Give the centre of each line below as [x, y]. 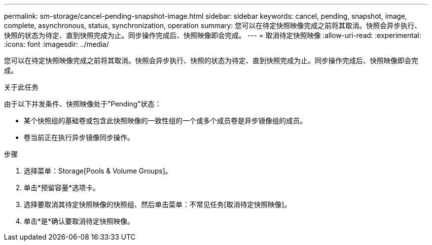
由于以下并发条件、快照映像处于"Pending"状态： [83, 104]
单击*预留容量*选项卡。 [62, 188]
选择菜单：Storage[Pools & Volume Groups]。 [98, 171]
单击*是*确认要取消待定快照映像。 [79, 221]
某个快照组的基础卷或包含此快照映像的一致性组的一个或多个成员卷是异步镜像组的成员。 [165, 121]
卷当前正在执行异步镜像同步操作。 [79, 137]
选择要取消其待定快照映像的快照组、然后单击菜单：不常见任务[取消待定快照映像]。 [158, 204]
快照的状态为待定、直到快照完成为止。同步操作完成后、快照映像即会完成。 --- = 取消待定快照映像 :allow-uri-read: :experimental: [213, 35]
